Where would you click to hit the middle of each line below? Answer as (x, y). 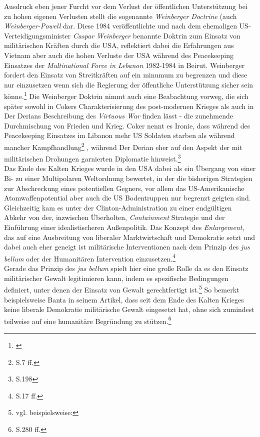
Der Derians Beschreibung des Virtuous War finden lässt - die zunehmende (119, 116)
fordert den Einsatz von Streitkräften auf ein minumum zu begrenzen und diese (126, 75)
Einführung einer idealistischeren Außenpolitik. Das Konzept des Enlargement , (124, 227)
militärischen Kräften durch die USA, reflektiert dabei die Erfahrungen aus (119, 45)
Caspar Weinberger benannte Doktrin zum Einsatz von (156, 35)
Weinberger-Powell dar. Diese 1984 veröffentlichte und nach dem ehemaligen (120, 26)
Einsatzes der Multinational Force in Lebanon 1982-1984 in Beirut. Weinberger (124, 65)
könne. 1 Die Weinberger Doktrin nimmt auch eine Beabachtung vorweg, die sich (126, 95)
